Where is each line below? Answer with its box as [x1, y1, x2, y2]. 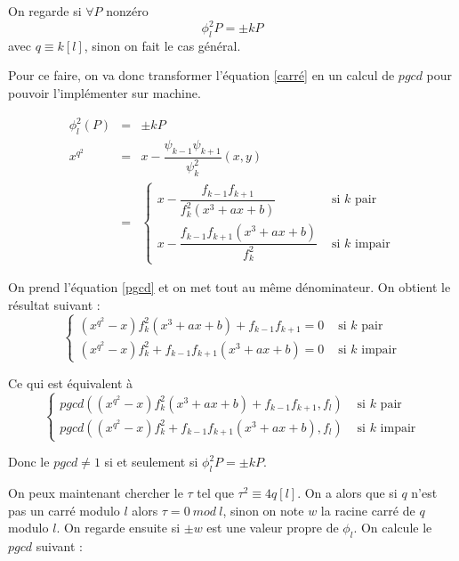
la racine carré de [320, 500, 415, 519]
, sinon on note [222, 500, 304, 519]
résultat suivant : [8, 295, 101, 313]
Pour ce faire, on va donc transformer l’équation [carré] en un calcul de [8, 66, 395, 85]
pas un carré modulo [8, 500, 120, 519]
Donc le [8, 452, 50, 471]
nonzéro [106, 2, 149, 20]
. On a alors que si [297, 483, 398, 501]
